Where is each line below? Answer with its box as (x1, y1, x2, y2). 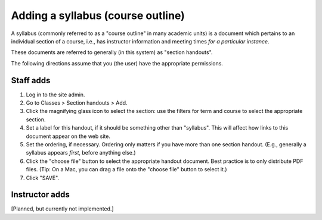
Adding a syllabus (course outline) (11, 9, 185, 22)
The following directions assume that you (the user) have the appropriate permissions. (11, 59, 224, 67)
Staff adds (11, 75, 51, 86)
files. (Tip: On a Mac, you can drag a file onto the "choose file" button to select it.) (26, 166, 227, 173)
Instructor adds (11, 190, 70, 200)
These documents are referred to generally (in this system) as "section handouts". (11, 49, 213, 56)
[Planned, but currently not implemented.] (11, 205, 114, 212)
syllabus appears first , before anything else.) (26, 149, 137, 156)
